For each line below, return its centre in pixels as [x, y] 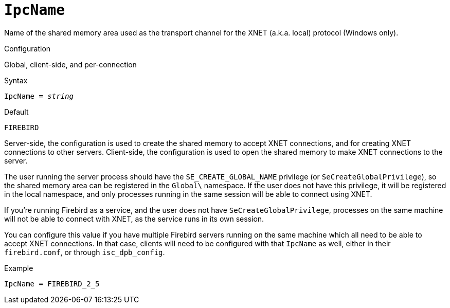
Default [16, 112]
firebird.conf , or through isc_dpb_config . [85, 252]
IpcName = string [39, 96]
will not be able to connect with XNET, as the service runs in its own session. [134, 219]
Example [19, 268]
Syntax [16, 80]
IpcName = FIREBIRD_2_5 [52, 284]
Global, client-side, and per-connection [70, 64]
